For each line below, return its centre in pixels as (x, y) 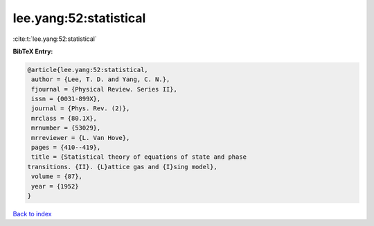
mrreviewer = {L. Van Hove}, (81, 138)
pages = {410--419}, (66, 148)
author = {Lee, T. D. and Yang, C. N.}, (101, 79)
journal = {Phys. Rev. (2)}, (81, 108)
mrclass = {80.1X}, (64, 118)
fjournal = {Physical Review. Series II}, (105, 89)
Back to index (32, 214)
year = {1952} (55, 186)
